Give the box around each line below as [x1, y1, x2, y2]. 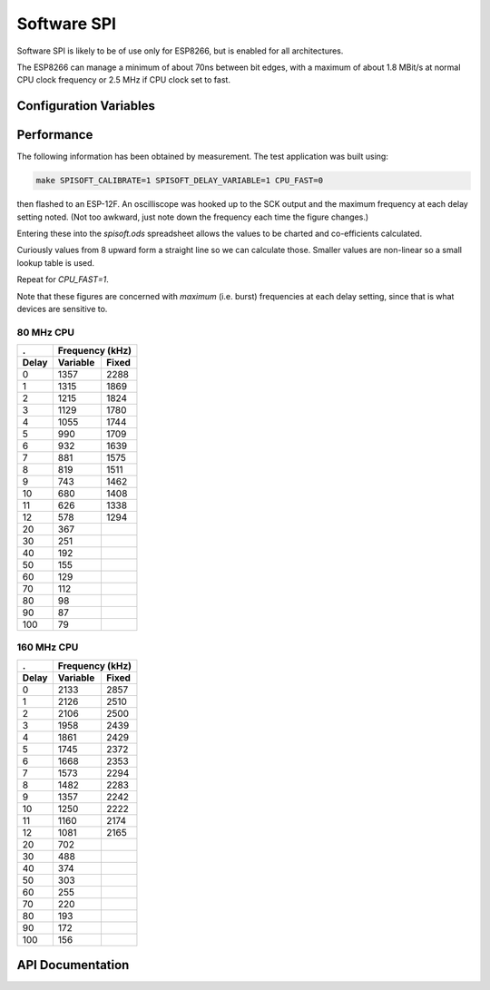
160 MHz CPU [16, 641, 79, 653]
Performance [16, 127, 93, 142]
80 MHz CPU [16, 326, 74, 338]
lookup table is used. [16, 257, 95, 268]
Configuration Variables [16, 98, 156, 113]
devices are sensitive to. [16, 303, 108, 314]
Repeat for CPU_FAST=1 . [16, 274, 109, 285]
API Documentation [16, 957, 130, 973]
